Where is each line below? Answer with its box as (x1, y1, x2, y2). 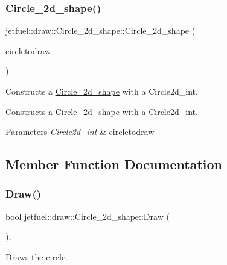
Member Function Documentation (5, 155, 223, 173)
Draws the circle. (5, 250, 68, 263)
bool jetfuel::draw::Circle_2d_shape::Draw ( (5, 210, 170, 222)
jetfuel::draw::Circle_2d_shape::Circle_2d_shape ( (5, 24, 196, 37)
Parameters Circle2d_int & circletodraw (5, 125, 155, 138)
